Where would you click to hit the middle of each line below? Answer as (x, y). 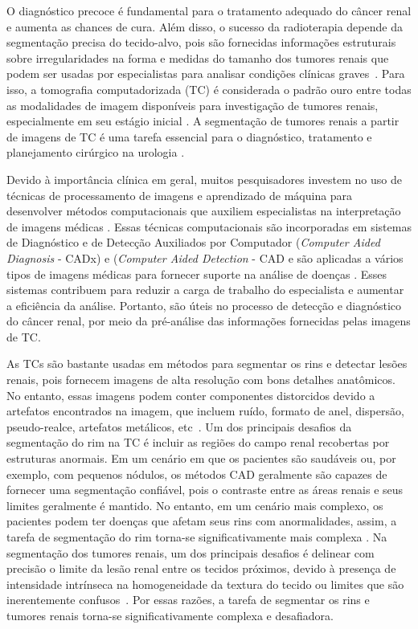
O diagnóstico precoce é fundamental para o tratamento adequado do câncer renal (209, 10)
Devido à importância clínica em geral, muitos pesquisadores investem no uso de (204, 179)
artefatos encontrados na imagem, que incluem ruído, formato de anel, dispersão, (205, 411)
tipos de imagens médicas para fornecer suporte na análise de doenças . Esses (197, 274)
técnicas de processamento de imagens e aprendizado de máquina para (180, 195)
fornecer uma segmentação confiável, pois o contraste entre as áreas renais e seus (205, 490)
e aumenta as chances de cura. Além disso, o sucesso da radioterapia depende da (205, 26)
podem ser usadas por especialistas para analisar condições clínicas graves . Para (206, 74)
